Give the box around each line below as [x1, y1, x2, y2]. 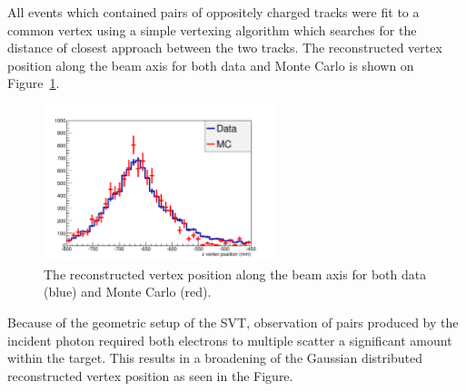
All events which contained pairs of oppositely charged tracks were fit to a [7, 3, 420, 21]
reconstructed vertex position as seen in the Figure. [7, 366, 293, 385]
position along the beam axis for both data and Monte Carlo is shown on [7, 55, 414, 74]
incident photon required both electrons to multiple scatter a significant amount [7, 330, 452, 349]
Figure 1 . [7, 73, 60, 93]
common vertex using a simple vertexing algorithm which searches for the [7, 20, 417, 39]
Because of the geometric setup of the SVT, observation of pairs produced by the [7, 312, 459, 331]
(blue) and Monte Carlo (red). [44, 282, 212, 301]
